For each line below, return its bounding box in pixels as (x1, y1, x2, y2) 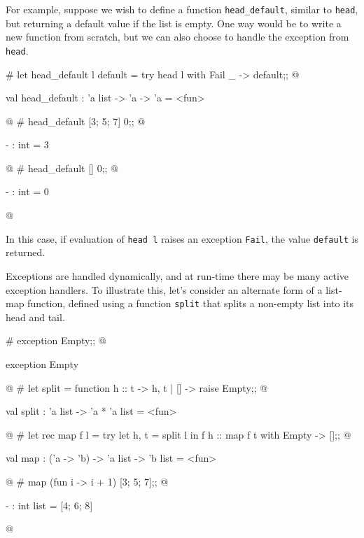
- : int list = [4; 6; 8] (6, 497, 93, 512)
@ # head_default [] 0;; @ (6, 160, 119, 175)
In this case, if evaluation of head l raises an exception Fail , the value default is (6, 231, 359, 246)
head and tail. (6, 309, 65, 324)
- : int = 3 (6, 137, 49, 152)
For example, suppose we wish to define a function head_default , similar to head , (6, 2, 358, 16)
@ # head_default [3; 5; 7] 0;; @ (6, 113, 146, 128)
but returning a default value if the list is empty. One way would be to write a (6, 15, 342, 30)
